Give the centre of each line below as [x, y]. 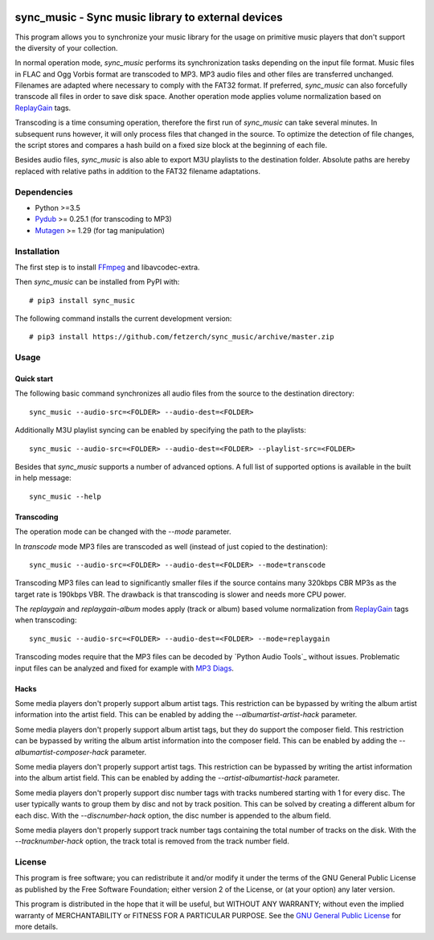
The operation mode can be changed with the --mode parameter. [123, 532]
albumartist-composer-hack [62, 752]
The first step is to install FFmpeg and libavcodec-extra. [107, 267]
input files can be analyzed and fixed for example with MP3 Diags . [125, 668]
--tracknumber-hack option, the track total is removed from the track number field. [152, 841]
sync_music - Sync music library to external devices [149, 17]
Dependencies [44, 191]
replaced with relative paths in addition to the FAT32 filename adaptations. [138, 171]
